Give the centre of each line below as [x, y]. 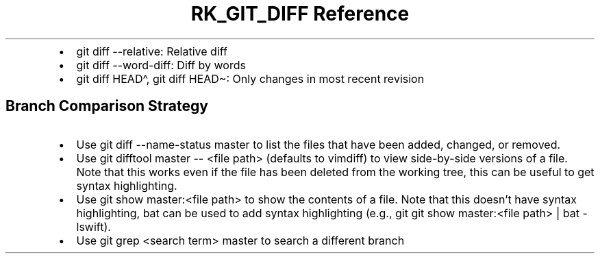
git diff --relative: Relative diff [152, 51]
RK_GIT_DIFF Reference [300, 14]
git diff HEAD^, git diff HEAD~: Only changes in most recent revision [250, 78]
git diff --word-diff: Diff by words [161, 65]
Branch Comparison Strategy [107, 106]
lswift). [93, 226]
